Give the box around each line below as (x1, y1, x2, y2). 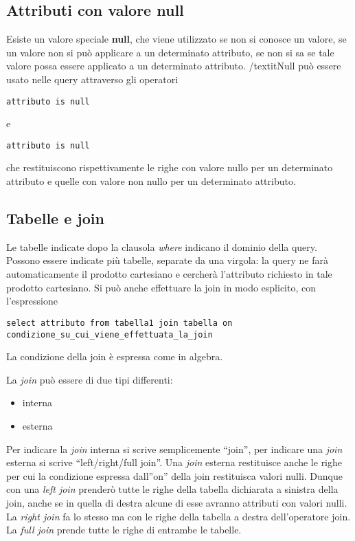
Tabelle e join (6, 208, 104, 229)
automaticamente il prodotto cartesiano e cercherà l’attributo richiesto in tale (6, 267, 332, 281)
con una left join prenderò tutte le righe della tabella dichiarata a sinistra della (6, 482, 339, 496)
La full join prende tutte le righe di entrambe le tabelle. (6, 522, 242, 537)
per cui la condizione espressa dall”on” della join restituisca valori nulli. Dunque (6, 468, 343, 483)
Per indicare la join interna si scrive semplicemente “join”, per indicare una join (6, 441, 343, 456)
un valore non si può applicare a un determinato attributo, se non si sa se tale (6, 45, 334, 59)
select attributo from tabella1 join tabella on (6, 318, 233, 328)
